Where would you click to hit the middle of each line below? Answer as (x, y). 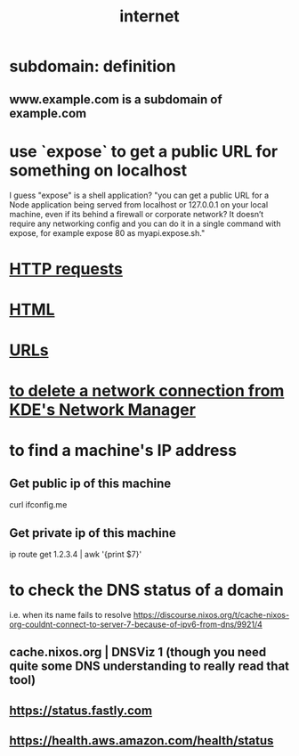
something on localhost (98, 170)
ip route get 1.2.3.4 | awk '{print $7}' (76, 555)
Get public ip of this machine (90, 483)
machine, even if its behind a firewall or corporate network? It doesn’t (137, 214)
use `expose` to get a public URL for (144, 151)
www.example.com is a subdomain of (116, 99)
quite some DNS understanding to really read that (149, 667)
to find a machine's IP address (123, 451)
